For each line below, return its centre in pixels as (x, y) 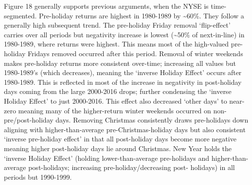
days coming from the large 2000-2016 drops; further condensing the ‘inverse (118, 91)
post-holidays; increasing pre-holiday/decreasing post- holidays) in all (132, 167)
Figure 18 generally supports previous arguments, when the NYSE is (106, 6)
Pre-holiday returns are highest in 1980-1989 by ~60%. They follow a (142, 15)
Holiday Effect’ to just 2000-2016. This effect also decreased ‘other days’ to (116, 100)
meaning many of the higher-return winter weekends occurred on (115, 110)
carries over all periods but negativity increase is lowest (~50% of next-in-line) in (124, 34)
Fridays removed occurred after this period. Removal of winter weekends (135, 53)
